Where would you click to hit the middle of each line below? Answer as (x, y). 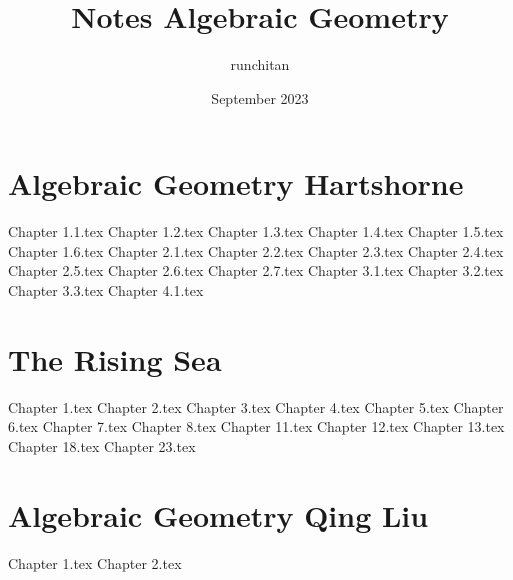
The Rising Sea (115, 358)
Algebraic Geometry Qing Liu (218, 514)
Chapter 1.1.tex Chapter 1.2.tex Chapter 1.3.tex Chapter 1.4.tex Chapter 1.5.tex (256, 231)
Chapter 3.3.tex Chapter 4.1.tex (106, 290)
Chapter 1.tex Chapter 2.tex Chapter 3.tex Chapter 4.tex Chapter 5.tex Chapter (256, 406)
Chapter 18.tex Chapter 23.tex (102, 445)
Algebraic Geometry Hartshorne (236, 183)
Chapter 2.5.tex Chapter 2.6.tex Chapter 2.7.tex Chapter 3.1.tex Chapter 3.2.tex (256, 270)
